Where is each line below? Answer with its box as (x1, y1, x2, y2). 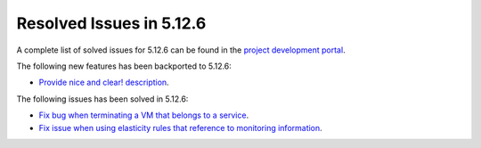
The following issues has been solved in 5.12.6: (16, 94, 189, 104)
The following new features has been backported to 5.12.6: (16, 61, 232, 71)
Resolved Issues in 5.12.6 (16, 13, 207, 33)
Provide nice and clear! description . (38, 77, 169, 88)
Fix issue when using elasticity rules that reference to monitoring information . (38, 122, 322, 133)
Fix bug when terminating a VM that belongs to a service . (38, 110, 249, 120)
